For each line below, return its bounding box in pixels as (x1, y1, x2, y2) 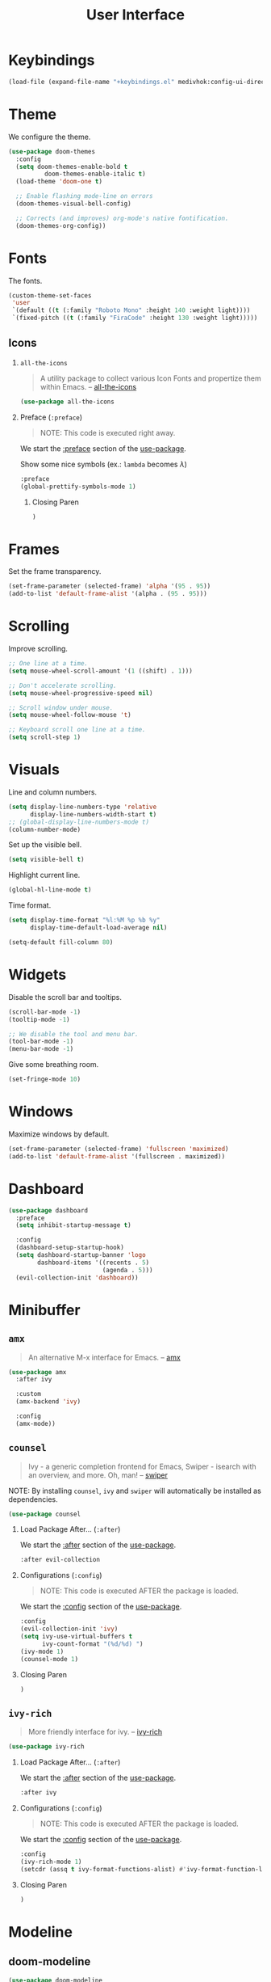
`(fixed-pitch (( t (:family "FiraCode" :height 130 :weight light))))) (11, 314, 258, 323)
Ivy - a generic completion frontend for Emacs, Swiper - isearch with (27, 1461, 256, 1471)
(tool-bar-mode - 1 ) (8, 1037, 74, 1046)
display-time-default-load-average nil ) (29, 924, 168, 932)
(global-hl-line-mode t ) (8, 886, 92, 894)
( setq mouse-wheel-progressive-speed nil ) (8, 689, 153, 697)
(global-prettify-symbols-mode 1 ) (19, 483, 136, 491)
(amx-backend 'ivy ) (15, 1398, 81, 1406)
